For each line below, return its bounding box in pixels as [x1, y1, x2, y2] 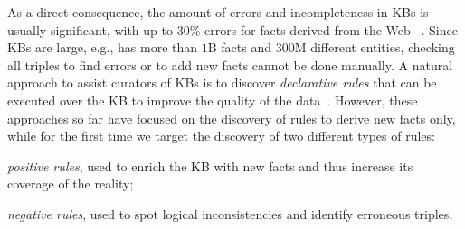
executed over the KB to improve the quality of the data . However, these [7, 90, 418, 109]
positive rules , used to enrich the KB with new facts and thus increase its [7, 156, 413, 175]
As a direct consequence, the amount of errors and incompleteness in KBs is [7, 3, 429, 21]
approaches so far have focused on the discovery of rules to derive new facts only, [7, 108, 456, 127]
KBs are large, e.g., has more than [7, 38, 198, 57]
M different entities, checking [294, 38, 455, 57]
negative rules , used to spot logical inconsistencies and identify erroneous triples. [7, 204, 453, 223]
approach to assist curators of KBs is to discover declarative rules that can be [7, 73, 437, 92]
